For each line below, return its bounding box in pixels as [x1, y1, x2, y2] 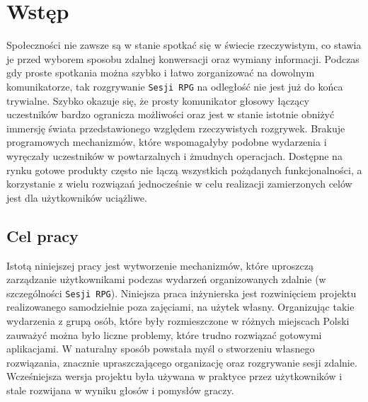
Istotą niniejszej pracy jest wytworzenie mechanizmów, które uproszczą [6, 258, 314, 272]
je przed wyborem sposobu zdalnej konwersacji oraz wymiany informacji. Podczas [6, 51, 360, 66]
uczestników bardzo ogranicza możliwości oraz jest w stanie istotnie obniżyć [6, 107, 335, 122]
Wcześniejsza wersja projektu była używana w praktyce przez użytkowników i [6, 369, 343, 384]
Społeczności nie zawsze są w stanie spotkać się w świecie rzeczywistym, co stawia [6, 38, 362, 52]
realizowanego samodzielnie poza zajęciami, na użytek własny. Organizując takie [6, 299, 355, 314]
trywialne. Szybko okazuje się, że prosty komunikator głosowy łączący [6, 93, 309, 108]
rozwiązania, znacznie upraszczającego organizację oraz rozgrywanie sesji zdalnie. [6, 355, 357, 369]
